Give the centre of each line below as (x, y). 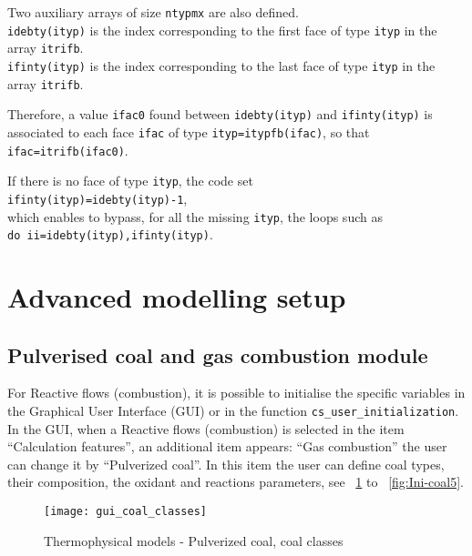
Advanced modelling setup (177, 297)
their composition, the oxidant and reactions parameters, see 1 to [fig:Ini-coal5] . (236, 482)
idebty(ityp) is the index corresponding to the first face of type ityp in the (222, 30)
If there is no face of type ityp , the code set (130, 181)
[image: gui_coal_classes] (125, 512)
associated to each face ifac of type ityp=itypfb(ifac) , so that (189, 131)
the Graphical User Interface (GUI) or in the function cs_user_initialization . (233, 411)
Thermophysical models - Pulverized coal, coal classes (194, 540)
